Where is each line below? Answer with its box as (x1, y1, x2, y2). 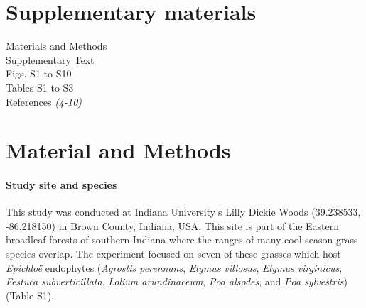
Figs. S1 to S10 (6, 66, 72, 81)
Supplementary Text (6, 52, 95, 67)
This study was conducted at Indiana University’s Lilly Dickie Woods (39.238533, (6, 204, 361, 219)
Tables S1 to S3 (6, 79, 74, 94)
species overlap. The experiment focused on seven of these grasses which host (6, 246, 341, 261)
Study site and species (6, 177, 117, 192)
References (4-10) (6, 94, 82, 109)
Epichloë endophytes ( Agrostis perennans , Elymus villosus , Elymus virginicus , (6, 260, 343, 275)
